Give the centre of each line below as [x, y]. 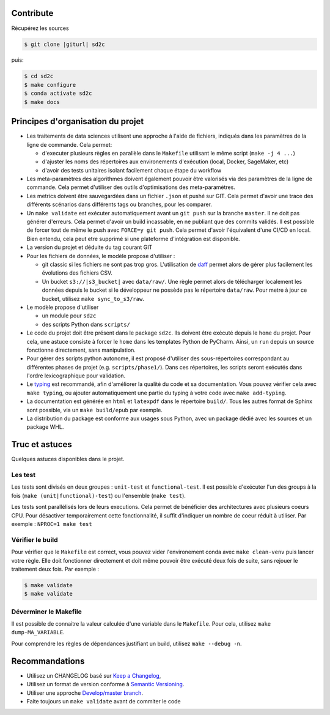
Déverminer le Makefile [47, 612]
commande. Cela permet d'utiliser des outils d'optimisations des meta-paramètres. [131, 187]
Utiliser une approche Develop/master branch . [85, 693]
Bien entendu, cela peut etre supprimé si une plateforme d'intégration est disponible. [134, 239]
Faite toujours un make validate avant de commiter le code [104, 701]
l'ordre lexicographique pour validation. [76, 376]
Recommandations [48, 661]
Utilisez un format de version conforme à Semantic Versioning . [105, 684]
